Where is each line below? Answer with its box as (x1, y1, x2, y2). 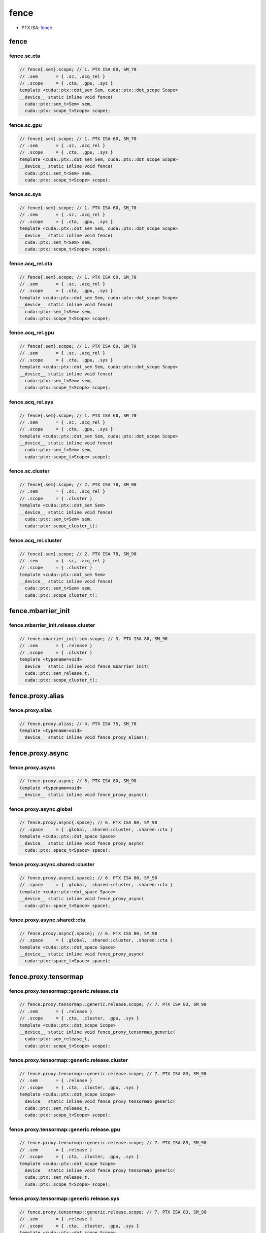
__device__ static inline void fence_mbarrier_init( (19, 663, 150, 669)
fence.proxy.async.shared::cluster (9, 861, 95, 868)
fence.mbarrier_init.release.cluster (9, 622, 96, 629)
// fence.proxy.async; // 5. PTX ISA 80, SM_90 (19, 778, 136, 784)
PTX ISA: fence (21, 25, 53, 31)
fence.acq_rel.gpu (9, 329, 54, 336)
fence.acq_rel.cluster (9, 537, 62, 544)
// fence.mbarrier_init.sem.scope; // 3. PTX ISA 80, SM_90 (19, 636, 168, 641)
